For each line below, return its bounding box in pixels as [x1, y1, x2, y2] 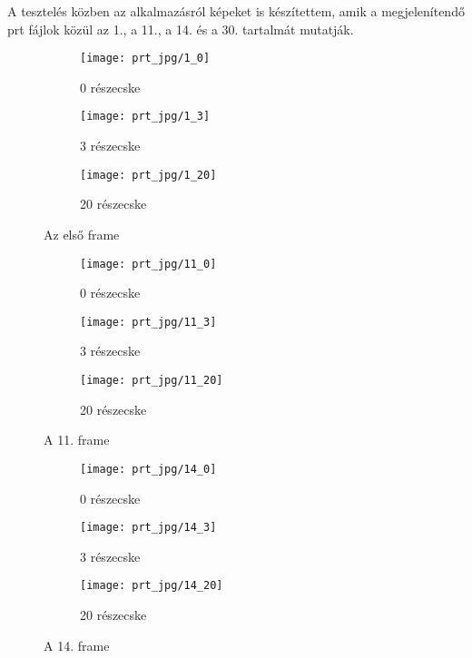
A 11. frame [44, 430, 110, 449]
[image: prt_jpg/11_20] [80, 374, 223, 388]
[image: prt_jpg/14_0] [80, 462, 217, 476]
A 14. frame [44, 635, 110, 654]
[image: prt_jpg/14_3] [80, 521, 217, 535]
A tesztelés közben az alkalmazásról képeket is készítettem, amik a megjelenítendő [7, 2, 465, 20]
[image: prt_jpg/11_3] [80, 315, 217, 329]
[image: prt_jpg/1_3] [80, 110, 211, 123]
